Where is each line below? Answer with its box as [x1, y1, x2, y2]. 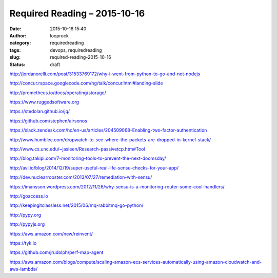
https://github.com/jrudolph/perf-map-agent [9, 249, 104, 255]
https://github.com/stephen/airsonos [9, 118, 87, 124]
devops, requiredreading [50, 47, 102, 53]
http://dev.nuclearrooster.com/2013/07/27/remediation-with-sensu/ [9, 174, 152, 180]
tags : [9, 47, 21, 53]
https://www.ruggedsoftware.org [9, 99, 80, 105]
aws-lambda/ [9, 266, 38, 272]
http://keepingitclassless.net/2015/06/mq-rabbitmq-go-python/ [9, 202, 144, 208]
